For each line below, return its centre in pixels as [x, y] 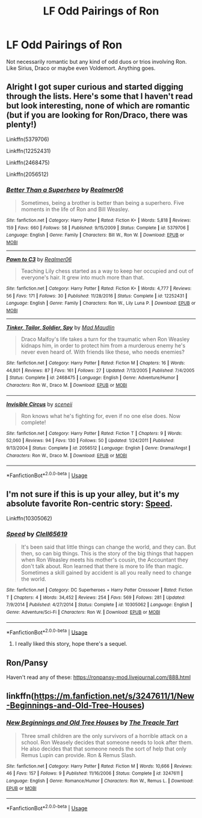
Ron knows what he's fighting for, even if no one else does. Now [101, 416]
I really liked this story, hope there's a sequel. [71, 644]
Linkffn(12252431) [29, 151]
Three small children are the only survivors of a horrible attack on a [104, 735]
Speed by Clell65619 [37, 534]
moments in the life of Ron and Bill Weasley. [75, 210]
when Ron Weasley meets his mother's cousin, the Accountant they [105, 560]
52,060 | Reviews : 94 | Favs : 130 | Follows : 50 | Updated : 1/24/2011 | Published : [90, 441]
